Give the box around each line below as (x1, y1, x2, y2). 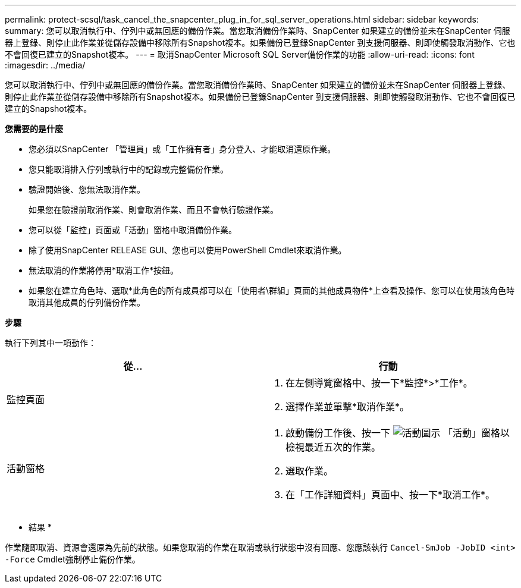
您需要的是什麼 (5, 124, 63, 134)
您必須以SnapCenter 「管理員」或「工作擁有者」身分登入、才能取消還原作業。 (29, 144, 336, 154)
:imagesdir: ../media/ (5, 60, 86, 70)
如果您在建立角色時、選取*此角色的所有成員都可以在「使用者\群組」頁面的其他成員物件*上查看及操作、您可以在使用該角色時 (29, 285, 515, 295)
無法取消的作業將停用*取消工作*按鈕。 (29, 265, 179, 275)
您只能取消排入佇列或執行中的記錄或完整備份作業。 (29, 164, 228, 174)
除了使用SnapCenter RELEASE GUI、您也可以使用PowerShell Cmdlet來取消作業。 (29, 245, 347, 255)
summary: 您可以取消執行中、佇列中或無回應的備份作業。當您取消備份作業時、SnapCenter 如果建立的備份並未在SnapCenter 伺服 (5, 26, 510, 36)
